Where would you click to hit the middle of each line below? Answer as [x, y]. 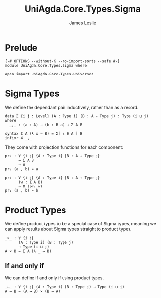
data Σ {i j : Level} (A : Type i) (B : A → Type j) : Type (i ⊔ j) [77, 116]
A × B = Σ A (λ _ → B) [28, 251]
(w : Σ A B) [30, 182]
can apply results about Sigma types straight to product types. [68, 229]
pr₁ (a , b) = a [22, 169]
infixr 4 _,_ [18, 138]
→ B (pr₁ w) [30, 186]
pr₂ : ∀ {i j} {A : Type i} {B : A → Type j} [52, 178]
